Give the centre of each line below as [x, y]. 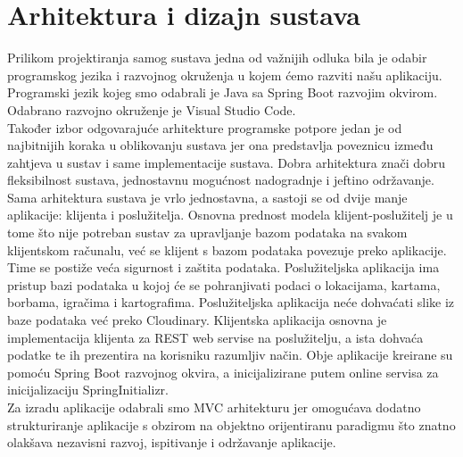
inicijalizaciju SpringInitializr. [88, 390]
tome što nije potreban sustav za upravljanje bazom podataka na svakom [207, 233]
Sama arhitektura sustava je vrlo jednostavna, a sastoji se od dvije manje [207, 197]
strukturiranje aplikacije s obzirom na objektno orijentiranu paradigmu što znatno [231, 424]
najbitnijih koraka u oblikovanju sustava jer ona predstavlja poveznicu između [220, 145]
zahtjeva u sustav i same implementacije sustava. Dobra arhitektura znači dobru [227, 162]
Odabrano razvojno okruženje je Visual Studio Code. [152, 109]
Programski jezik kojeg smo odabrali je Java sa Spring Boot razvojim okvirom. [223, 92]
